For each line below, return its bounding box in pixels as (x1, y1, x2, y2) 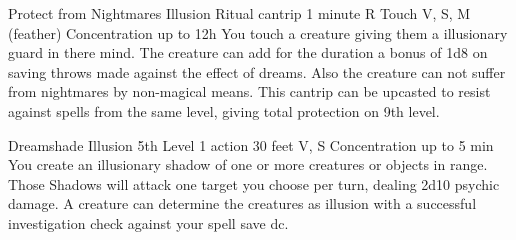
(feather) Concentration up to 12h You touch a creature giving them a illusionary (8, 22, 508, 43)
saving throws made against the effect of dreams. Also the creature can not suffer (8, 61, 506, 82)
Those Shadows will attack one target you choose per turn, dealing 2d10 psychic (8, 173, 500, 194)
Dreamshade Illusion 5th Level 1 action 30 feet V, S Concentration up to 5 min (8, 134, 494, 155)
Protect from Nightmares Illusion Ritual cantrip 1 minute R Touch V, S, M (8, 3, 471, 23)
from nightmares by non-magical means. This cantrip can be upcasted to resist (8, 81, 491, 102)
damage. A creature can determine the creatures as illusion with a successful (8, 193, 477, 214)
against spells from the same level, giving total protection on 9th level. (8, 100, 440, 121)
